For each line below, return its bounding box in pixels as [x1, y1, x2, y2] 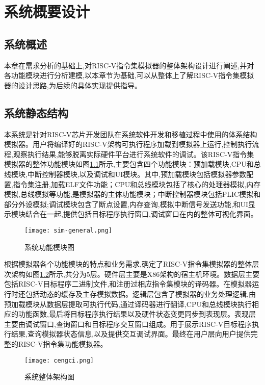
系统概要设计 [4, 1, 90, 22]
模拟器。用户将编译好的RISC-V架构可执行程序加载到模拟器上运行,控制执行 [4, 139, 252, 149]
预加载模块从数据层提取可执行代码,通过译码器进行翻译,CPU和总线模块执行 [4, 298, 252, 309]
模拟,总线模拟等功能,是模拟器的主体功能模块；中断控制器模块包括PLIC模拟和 [4, 189, 261, 199]
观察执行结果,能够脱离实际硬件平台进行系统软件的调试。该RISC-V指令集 [13, 148, 254, 159]
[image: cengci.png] [24, 356, 94, 364]
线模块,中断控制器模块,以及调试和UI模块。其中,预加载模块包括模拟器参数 [4, 168, 247, 179]
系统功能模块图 [24, 241, 74, 252]
